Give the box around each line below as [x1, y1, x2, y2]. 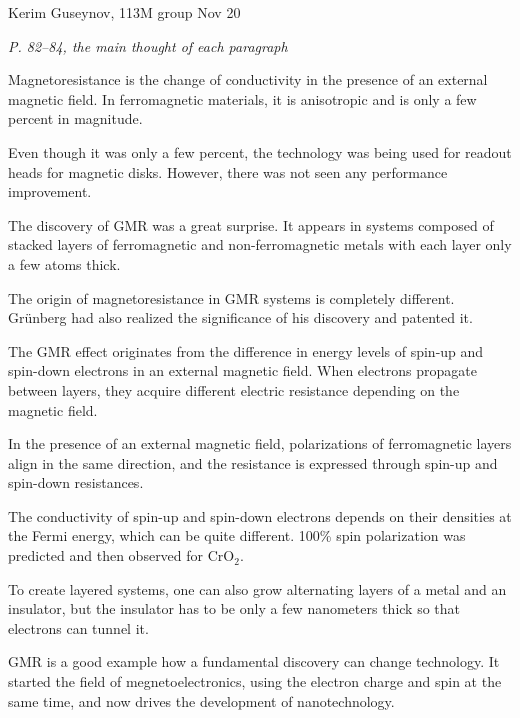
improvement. [8, 181, 92, 202]
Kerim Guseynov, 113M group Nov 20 [8, 2, 241, 22]
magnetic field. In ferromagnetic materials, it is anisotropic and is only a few [8, 88, 477, 109]
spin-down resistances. [8, 472, 144, 493]
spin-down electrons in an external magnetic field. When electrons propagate [8, 360, 477, 381]
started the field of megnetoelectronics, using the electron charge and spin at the [8, 671, 502, 692]
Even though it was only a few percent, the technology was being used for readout [8, 141, 512, 162]
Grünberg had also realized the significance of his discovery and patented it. [8, 307, 473, 328]
